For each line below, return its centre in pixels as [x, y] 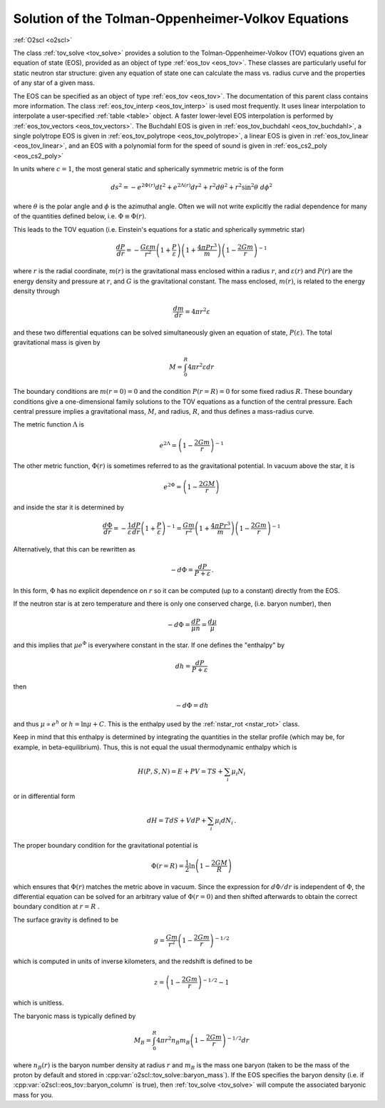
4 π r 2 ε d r [201, 366]
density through [36, 291]
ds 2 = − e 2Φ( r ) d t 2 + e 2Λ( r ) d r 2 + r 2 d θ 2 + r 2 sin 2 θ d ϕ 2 [192, 187]
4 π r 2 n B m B [173, 1041]
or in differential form [44, 796]
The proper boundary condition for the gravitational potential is [106, 845]
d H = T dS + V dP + [176, 820]
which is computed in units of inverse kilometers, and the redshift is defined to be [133, 961]
